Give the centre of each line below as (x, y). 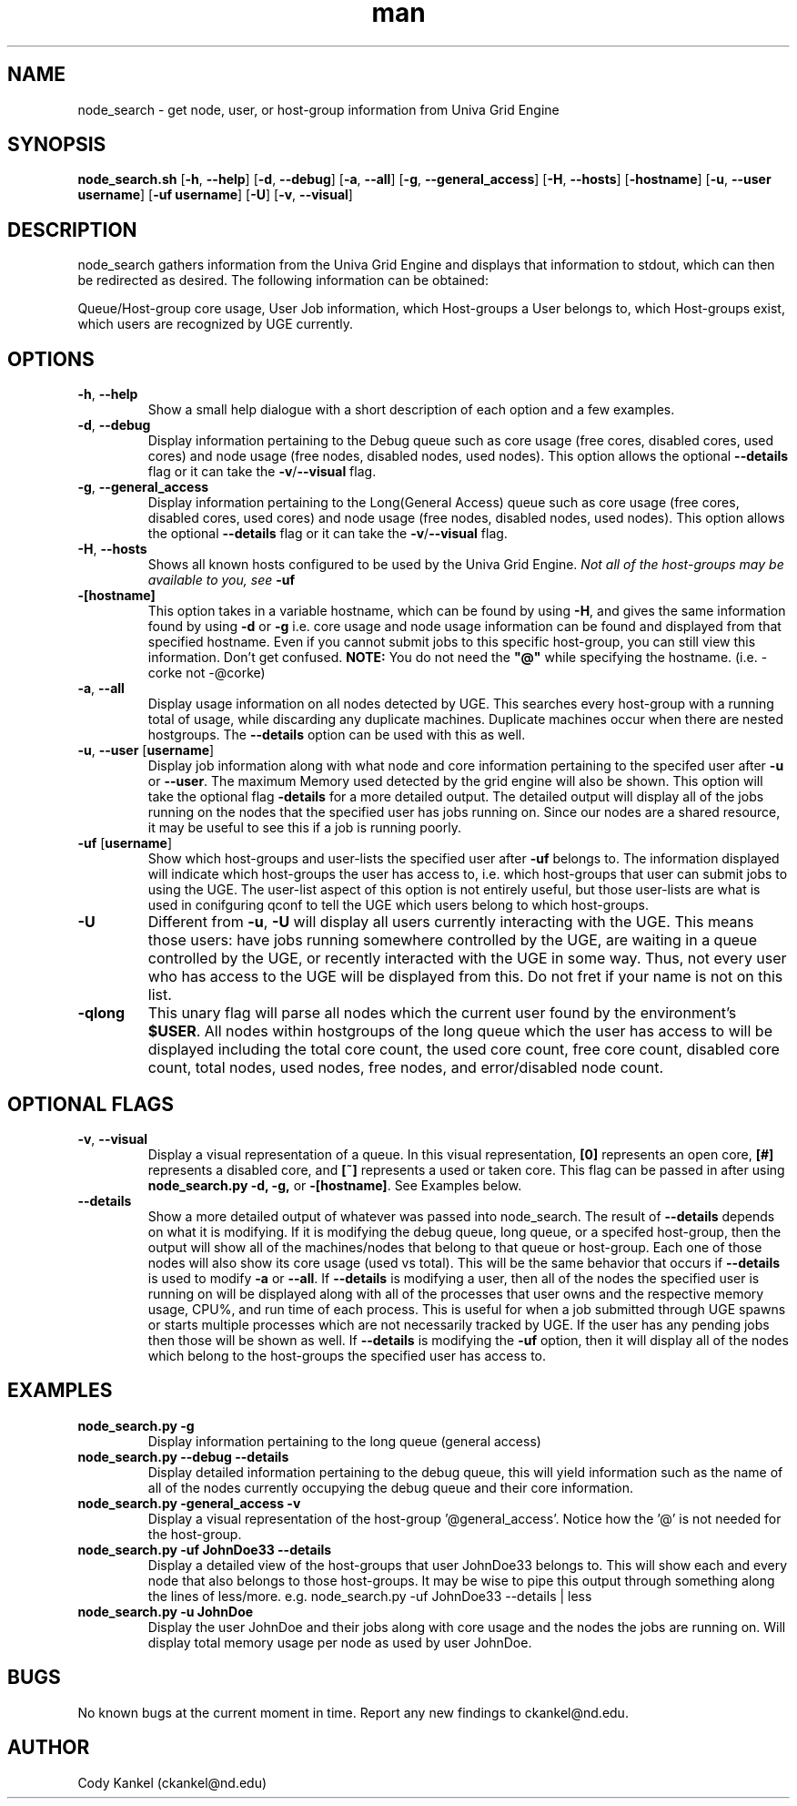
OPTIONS (51, 359)
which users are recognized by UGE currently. (216, 324)
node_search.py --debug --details (183, 1456)
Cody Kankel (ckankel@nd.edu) (172, 1782)
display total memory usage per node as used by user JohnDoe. (340, 1642)
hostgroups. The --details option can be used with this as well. (337, 735)
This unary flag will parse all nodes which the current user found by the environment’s (442, 1013)
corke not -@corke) (207, 673)
